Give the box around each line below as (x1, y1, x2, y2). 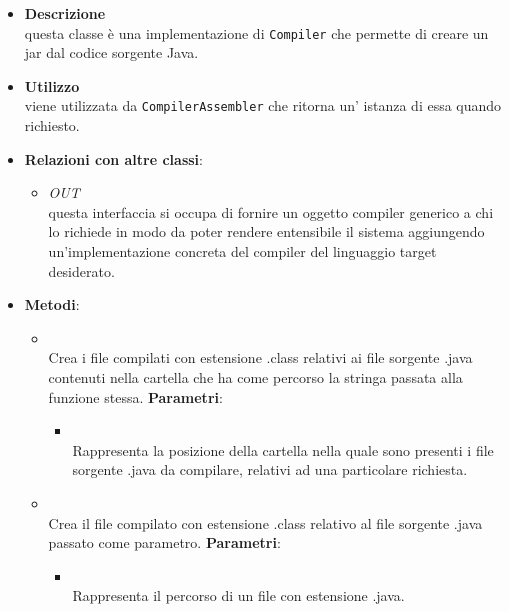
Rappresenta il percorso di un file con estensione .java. (72, 585, 405, 606)
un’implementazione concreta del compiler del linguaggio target (48, 241, 437, 262)
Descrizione (24, 3, 106, 23)
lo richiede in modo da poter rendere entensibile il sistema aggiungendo (48, 221, 485, 242)
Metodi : (24, 294, 80, 315)
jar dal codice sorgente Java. (24, 42, 199, 63)
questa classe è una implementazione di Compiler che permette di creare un (24, 22, 489, 43)
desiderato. (48, 260, 115, 281)
